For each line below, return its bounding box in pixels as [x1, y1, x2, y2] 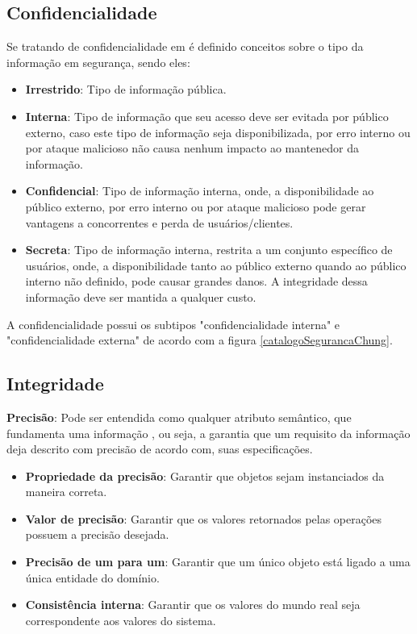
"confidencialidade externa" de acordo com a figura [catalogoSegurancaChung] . [6, 332, 393, 348]
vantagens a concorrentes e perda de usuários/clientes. [25, 214, 294, 231]
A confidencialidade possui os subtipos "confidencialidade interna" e [6, 315, 340, 332]
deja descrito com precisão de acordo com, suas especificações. [6, 440, 313, 457]
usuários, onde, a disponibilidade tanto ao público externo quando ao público [25, 257, 407, 273]
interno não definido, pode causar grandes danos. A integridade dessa [25, 273, 368, 290]
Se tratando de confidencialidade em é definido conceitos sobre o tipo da [6, 38, 364, 55]
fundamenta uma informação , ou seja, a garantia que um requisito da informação [6, 424, 411, 441]
